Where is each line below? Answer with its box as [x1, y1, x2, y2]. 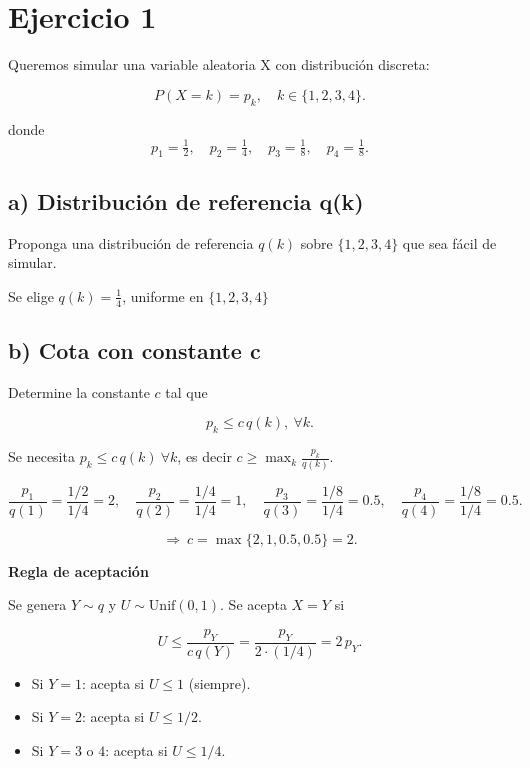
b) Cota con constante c [8, 335, 261, 366]
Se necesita [8, 446, 75, 467]
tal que [165, 381, 208, 402]
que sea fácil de [402, 232, 497, 253]
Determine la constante [8, 381, 150, 402]
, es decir [177, 446, 232, 467]
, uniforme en [122, 285, 204, 306]
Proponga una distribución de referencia [8, 232, 254, 253]
